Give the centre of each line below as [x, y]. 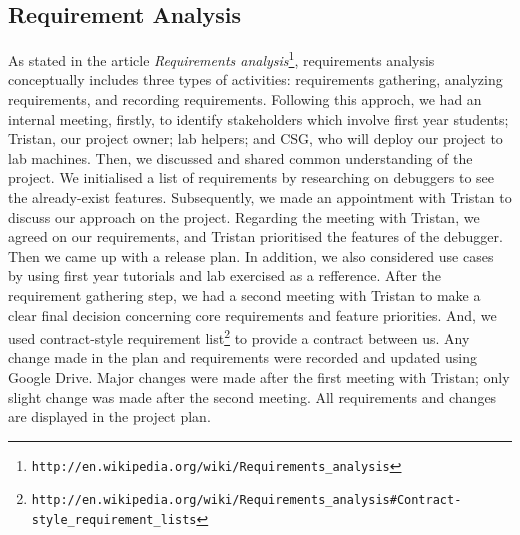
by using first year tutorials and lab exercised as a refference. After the [225, 275]
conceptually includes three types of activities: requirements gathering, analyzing [255, 79]
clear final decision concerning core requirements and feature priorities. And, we [252, 314]
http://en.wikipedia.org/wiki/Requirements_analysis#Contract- [246, 500]
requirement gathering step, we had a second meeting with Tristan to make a [244, 294]
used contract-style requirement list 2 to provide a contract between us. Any [239, 336]
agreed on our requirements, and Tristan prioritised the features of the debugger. [255, 236]
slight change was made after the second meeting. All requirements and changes [252, 396]
